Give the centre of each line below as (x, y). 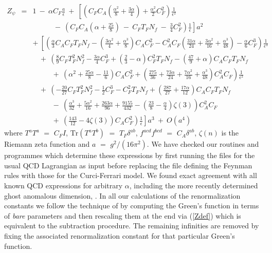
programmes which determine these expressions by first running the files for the (130, 155)
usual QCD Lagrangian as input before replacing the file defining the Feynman (128, 165)
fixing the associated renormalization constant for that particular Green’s (120, 236)
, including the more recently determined (194, 186)
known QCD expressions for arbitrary (64, 186)
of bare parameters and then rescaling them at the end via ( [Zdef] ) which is (123, 215)
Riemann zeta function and (47, 144)
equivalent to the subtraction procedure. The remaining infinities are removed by (132, 226)
